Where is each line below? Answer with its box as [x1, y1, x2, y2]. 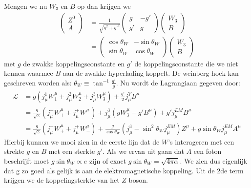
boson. [128, 175, 148, 185]
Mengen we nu [4, 1, 47, 11]
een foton [193, 146, 222, 156]
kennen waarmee [4, 68, 53, 78]
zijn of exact [89, 155, 126, 166]
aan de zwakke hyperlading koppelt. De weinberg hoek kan [63, 68, 239, 78]
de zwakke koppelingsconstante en [23, 58, 125, 68]
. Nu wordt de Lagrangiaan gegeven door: [116, 77, 240, 87]
